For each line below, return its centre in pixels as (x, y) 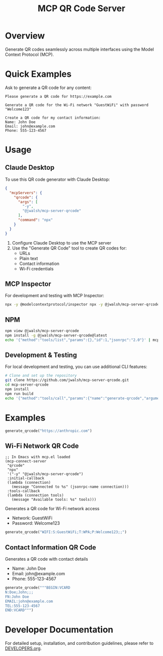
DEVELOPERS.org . (24, 648)
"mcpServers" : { (26, 193)
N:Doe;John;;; (19, 592)
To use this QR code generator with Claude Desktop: (57, 179)
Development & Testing (41, 355)
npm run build (19, 394)
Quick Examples (38, 74)
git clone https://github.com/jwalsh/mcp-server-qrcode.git (67, 380)
